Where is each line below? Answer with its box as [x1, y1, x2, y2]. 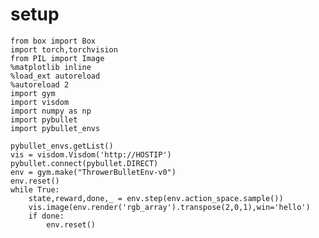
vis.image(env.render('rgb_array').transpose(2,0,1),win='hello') [28, 202, 311, 212]
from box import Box [10, 36, 97, 46]
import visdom [10, 97, 70, 107]
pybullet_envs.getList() [10, 141, 114, 151]
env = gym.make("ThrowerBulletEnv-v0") [10, 167, 177, 177]
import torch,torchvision [10, 44, 118, 55]
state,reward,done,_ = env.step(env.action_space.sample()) [28, 193, 284, 203]
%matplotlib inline [10, 62, 92, 72]
